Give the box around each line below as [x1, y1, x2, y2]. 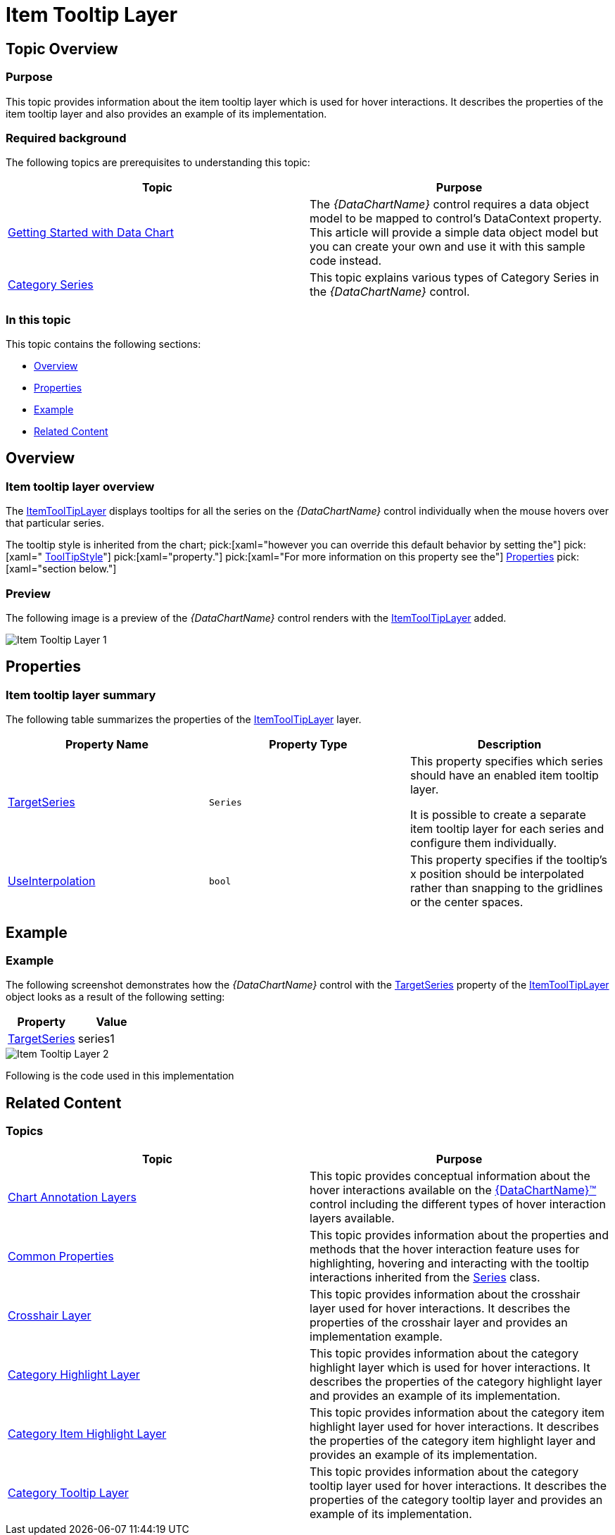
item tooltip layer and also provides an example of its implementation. [6, 107, 327, 120]
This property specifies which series [410, 754, 603, 769]
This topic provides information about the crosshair [310, 1286, 581, 1301]
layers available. [310, 1210, 395, 1225]
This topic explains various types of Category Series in [310, 270, 600, 285]
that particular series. [6, 517, 104, 530]
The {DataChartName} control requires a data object [310, 197, 589, 212]
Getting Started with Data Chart [8, 225, 175, 240]
